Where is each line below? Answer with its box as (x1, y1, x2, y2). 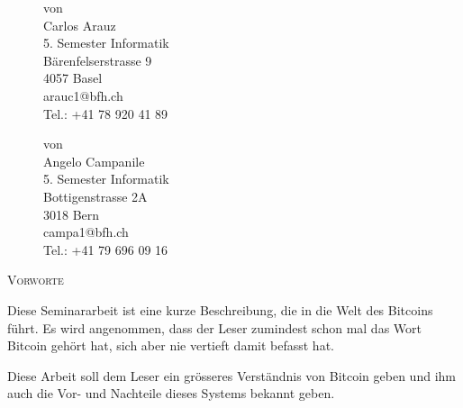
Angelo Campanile (43, 151, 145, 170)
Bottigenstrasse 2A (43, 186, 148, 205)
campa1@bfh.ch (43, 222, 129, 241)
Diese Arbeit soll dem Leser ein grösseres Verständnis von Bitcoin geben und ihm (7, 366, 456, 385)
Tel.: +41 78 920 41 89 (43, 104, 168, 122)
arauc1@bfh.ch (43, 86, 123, 104)
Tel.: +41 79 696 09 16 (43, 240, 168, 258)
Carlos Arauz (43, 15, 116, 34)
